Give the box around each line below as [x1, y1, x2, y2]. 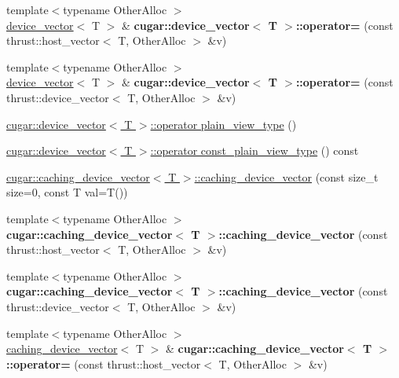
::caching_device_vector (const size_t [194, 168, 379, 185]
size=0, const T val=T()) [6, 184, 128, 200]
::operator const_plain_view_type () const [150, 142, 359, 159]
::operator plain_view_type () [150, 116, 297, 132]
